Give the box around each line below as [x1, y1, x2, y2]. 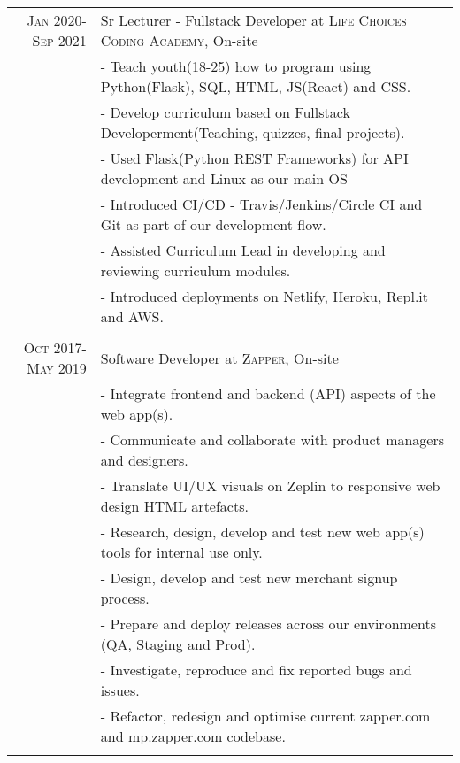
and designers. [100, 450, 188, 470]
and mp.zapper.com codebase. [100, 726, 286, 746]
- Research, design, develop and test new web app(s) [100, 521, 425, 542]
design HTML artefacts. [100, 496, 249, 516]
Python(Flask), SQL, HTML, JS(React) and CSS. [100, 76, 411, 96]
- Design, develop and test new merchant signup [100, 567, 398, 588]
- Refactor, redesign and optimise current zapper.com [100, 705, 431, 726]
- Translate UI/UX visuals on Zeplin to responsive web [100, 475, 441, 496]
